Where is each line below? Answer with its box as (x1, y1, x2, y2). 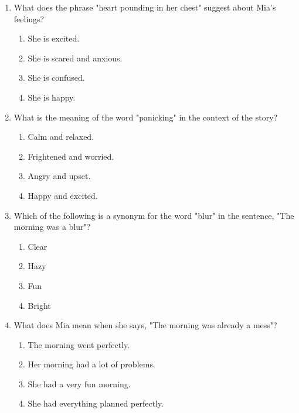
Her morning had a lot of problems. (28, 358, 155, 370)
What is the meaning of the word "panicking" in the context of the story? (13, 111, 278, 123)
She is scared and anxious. (28, 51, 123, 64)
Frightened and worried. (28, 150, 114, 162)
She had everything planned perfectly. (28, 397, 164, 409)
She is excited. (28, 32, 80, 44)
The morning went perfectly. (28, 338, 130, 350)
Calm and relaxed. (28, 130, 94, 143)
